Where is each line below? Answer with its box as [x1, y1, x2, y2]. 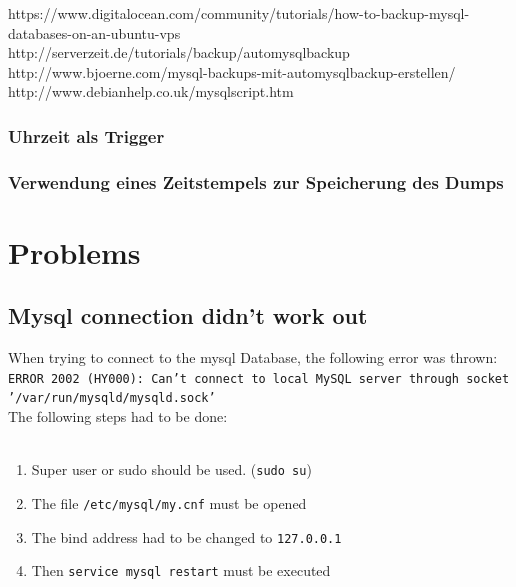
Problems [8, 231, 141, 272]
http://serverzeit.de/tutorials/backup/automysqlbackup [8, 42, 350, 63]
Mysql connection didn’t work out [8, 300, 368, 331]
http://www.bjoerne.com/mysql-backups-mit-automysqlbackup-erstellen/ [8, 61, 456, 82]
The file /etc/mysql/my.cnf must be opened [31, 492, 307, 513]
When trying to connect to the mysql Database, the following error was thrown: [8, 347, 498, 368]
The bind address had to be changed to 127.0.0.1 [31, 526, 342, 547]
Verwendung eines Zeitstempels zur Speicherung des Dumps [8, 169, 504, 194]
